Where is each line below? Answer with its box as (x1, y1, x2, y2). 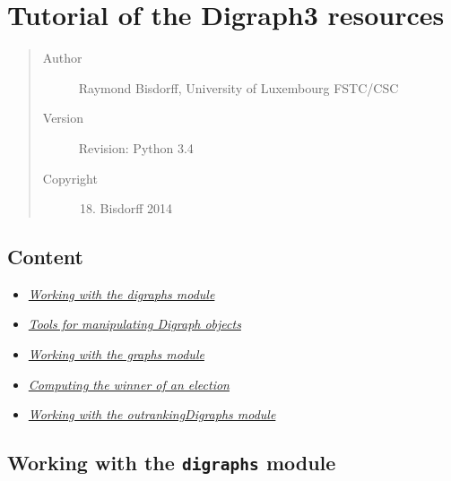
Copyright (42, 168, 98, 187)
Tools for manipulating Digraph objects (28, 314, 241, 333)
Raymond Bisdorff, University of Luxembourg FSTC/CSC (78, 78, 399, 97)
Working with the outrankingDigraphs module (28, 405, 276, 424)
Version (42, 108, 84, 127)
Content (7, 243, 83, 271)
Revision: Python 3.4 (78, 138, 194, 157)
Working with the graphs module (28, 345, 204, 364)
